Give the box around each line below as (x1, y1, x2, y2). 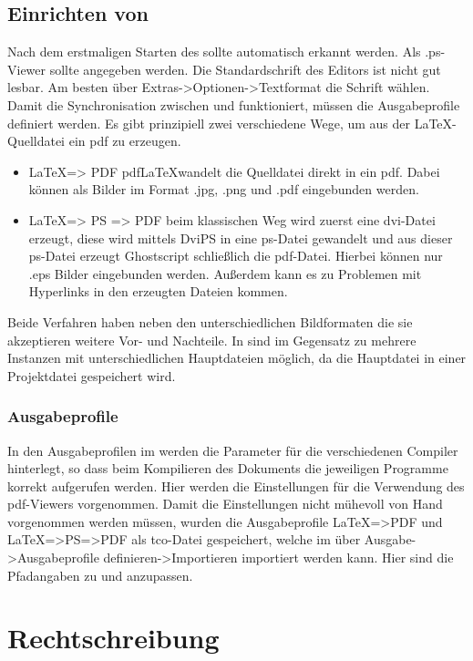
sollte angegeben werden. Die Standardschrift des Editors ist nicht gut (49, 59, 441, 78)
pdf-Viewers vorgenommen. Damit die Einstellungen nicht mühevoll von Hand (7, 494, 443, 513)
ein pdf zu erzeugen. (68, 131, 181, 150)
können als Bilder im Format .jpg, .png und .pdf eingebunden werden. (28, 180, 419, 199)
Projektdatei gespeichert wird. (7, 366, 176, 385)
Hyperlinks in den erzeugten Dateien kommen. (28, 282, 288, 301)
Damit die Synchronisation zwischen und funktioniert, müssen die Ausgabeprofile (7, 95, 460, 114)
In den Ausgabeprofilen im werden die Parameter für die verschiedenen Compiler (7, 440, 458, 460)
